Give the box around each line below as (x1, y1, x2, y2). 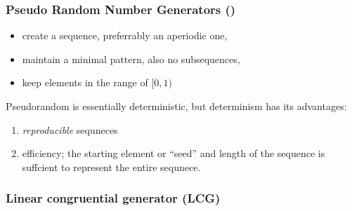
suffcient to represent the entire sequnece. (22, 159, 201, 174)
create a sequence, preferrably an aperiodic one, (22, 28, 228, 43)
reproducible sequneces (22, 122, 118, 137)
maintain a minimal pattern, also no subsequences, (22, 51, 240, 66)
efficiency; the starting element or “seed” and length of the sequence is (22, 146, 325, 161)
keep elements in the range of (22, 75, 148, 90)
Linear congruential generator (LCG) (6, 189, 221, 207)
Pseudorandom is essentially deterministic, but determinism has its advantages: (6, 99, 347, 113)
